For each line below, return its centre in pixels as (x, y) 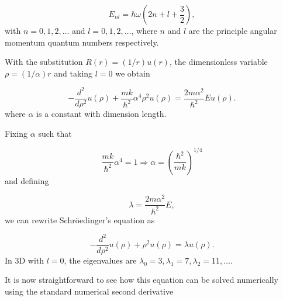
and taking (73, 73)
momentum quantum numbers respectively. (82, 42)
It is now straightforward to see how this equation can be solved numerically (141, 280)
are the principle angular (233, 30)
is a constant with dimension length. (101, 113)
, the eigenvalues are (100, 260)
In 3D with (25, 260)
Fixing (16, 133)
